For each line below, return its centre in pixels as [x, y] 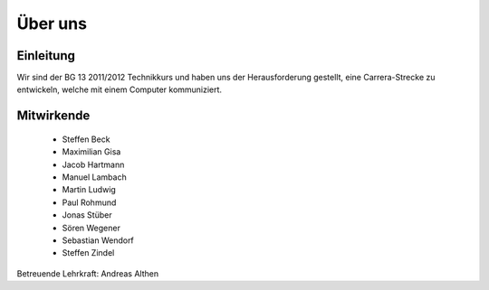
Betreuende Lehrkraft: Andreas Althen [87, 273]
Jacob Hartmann [93, 164]
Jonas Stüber [87, 215]
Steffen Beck [86, 139]
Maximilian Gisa [91, 152]
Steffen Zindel [88, 253]
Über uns [52, 23]
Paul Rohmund [89, 202]
